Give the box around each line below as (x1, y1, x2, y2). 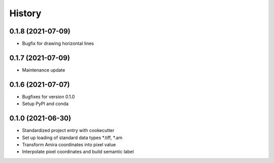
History (9, 8, 42, 19)
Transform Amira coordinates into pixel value (22, 141, 116, 147)
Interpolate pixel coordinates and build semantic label (22, 149, 134, 155)
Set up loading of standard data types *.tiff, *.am (22, 135, 123, 141)
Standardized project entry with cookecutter (22, 127, 115, 134)
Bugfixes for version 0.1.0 (22, 93, 75, 100)
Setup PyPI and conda (22, 101, 68, 107)
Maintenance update (22, 67, 65, 73)
